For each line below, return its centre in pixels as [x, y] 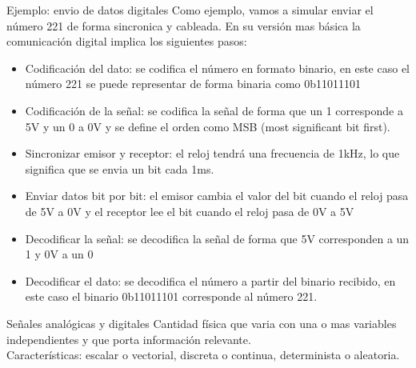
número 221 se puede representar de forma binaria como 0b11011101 [193, 84]
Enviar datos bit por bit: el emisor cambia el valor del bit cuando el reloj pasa [217, 196]
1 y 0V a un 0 [59, 254]
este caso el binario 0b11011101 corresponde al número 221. [171, 296]
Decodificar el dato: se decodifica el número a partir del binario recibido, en [210, 280]
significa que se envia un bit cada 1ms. [120, 168]
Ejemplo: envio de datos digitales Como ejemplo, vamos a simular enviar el [190, 10]
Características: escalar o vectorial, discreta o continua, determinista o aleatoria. [203, 355]
